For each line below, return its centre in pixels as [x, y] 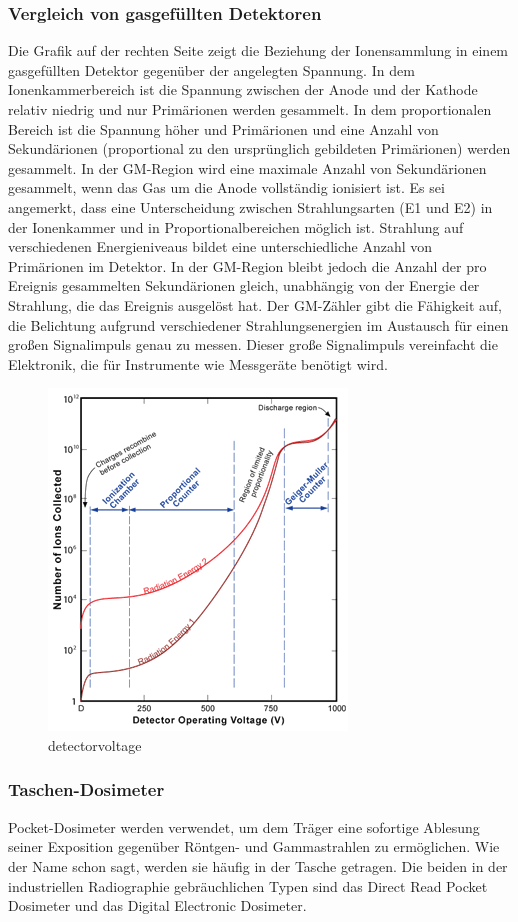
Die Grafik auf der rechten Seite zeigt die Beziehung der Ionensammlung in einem [258, 50]
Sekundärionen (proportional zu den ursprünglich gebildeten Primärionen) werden [259, 148]
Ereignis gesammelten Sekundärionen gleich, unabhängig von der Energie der [244, 285]
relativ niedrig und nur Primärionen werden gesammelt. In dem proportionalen [250, 109]
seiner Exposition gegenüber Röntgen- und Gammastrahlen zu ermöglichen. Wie [254, 846]
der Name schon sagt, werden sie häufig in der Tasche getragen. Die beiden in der [258, 865]
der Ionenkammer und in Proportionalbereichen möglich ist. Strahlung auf [236, 226]
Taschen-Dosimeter [86, 789]
